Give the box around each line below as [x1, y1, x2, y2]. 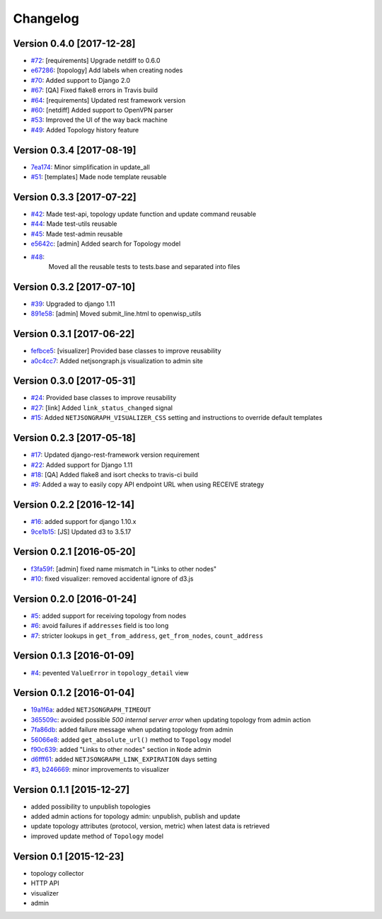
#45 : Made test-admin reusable [30, 229, 123, 238]
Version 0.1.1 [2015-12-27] [13, 783, 130, 796]
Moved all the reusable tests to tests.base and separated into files [48, 262, 241, 270]
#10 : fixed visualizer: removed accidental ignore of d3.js [30, 574, 194, 583]
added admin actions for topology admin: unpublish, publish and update [30, 812, 241, 821]
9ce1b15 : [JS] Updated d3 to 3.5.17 [30, 527, 132, 536]
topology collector [30, 869, 84, 877]
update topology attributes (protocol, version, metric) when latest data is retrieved [30, 822, 270, 830]
